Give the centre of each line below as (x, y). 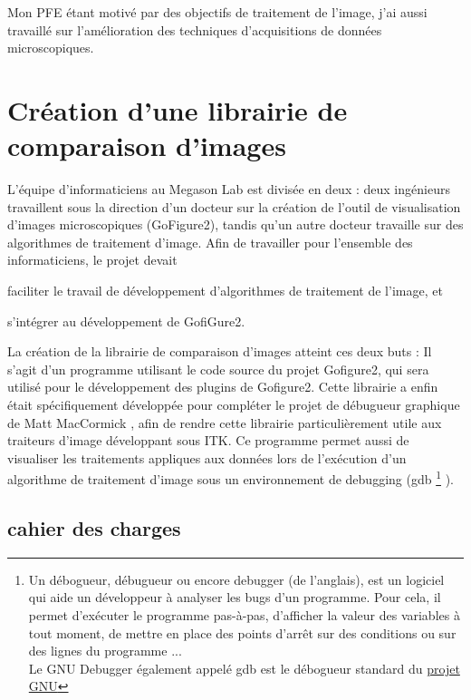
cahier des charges (94, 528)
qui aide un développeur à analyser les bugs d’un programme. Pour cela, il (235, 597)
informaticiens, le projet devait (92, 260)
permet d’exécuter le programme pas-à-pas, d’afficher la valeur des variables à (244, 615)
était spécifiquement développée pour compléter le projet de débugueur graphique (234, 405)
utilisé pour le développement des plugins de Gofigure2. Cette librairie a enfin (223, 387)
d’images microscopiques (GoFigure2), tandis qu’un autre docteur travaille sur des (235, 224)
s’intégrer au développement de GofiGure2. (126, 321)
